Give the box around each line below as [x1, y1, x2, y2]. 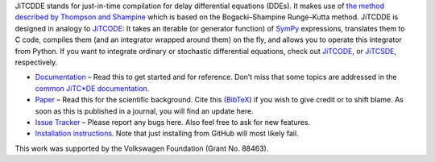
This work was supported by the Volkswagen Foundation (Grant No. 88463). [14, 143, 269, 153]
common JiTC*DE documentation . [35, 83, 150, 93]
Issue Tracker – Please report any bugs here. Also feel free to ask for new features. [35, 117, 310, 127]
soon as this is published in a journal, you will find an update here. [35, 106, 254, 116]
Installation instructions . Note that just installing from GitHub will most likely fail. [35, 129, 299, 139]
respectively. [14, 57, 58, 67]
